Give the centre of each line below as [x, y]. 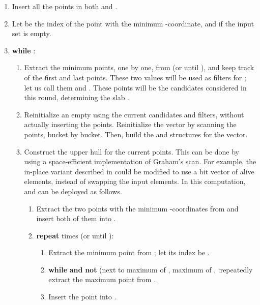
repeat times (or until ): [75, 235]
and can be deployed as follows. [73, 191]
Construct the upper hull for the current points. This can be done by [132, 151]
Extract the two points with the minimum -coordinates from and [137, 208]
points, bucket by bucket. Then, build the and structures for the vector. [136, 134]
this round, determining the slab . [77, 97]
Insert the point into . [82, 297]
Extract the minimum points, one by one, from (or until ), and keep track [139, 67]
